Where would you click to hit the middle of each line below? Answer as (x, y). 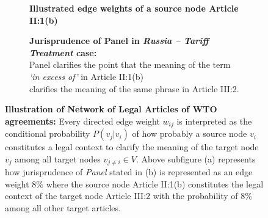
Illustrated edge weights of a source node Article (134, 8)
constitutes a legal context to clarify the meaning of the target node (132, 147)
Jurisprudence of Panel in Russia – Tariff (119, 41)
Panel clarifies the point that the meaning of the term (130, 64)
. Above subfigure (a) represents (196, 158)
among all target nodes (58, 158)
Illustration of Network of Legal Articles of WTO (111, 109)
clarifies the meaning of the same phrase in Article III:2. (134, 88)
